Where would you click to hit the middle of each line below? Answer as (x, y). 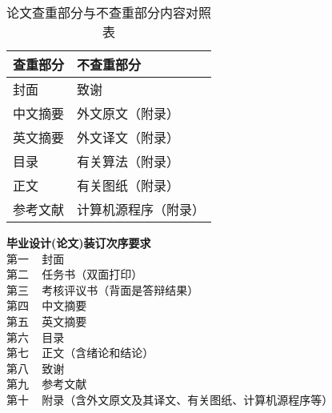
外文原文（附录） (128, 113)
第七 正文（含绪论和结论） (80, 353)
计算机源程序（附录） (141, 209)
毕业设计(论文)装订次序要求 (79, 243)
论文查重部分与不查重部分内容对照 (109, 12)
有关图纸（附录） (128, 185)
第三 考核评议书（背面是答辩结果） (103, 289)
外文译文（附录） (128, 137)
